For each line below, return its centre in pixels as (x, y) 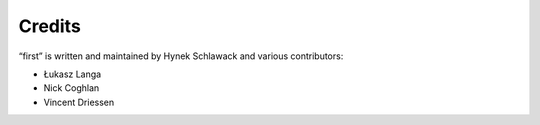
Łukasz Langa (72, 74)
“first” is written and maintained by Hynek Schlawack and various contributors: (181, 56)
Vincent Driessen (79, 102)
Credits (50, 26)
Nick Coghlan (71, 88)
